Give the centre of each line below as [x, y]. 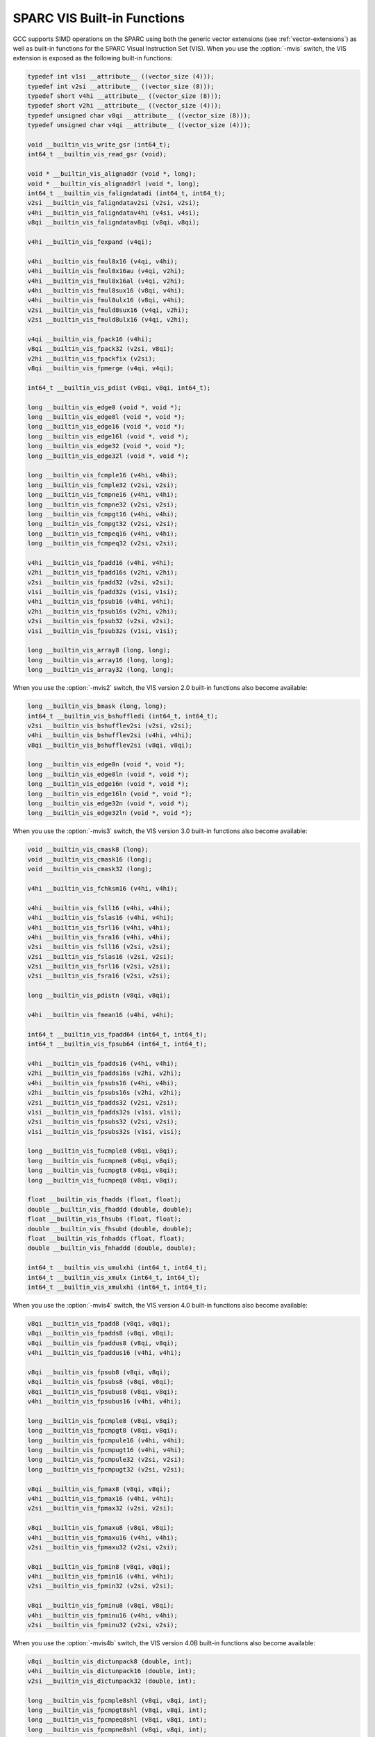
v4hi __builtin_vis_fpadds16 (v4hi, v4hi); [103, 1063]
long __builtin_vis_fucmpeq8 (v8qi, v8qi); [103, 1180]
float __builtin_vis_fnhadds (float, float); [106, 1238]
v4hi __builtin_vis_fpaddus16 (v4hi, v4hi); [105, 1353]
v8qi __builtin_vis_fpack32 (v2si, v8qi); [101, 349]
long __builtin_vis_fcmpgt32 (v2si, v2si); [103, 524]
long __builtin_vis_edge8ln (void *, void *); [108, 774]
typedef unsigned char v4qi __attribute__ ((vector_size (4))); [139, 125]
